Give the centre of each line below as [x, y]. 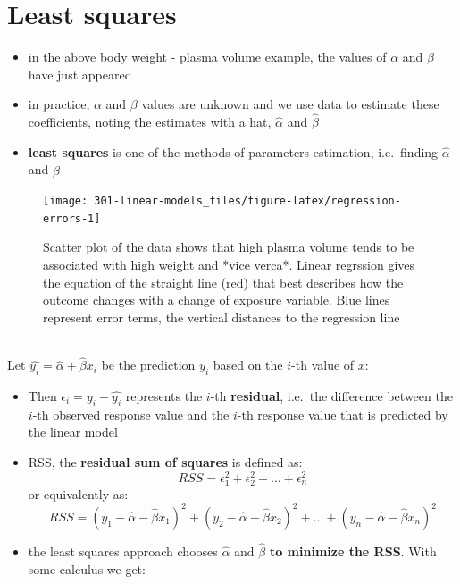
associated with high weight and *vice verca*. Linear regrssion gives [229, 265]
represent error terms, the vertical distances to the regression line [222, 317]
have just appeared [80, 74]
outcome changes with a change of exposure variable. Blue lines [217, 300]
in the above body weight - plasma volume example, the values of [207, 57]
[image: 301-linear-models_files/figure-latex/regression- [222, 201]
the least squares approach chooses [123, 551]
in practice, [59, 104]
